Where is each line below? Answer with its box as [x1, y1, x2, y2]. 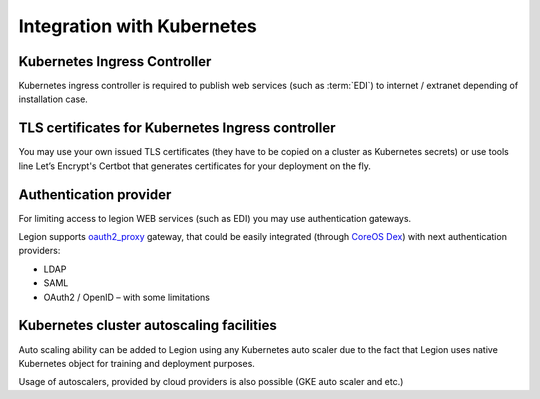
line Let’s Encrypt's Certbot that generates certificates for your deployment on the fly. [18, 160, 372, 172]
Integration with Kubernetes [18, 15, 257, 37]
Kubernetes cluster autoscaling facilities [18, 317, 277, 334]
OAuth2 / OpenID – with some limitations [43, 291, 210, 303]
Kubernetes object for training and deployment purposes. [18, 357, 255, 369]
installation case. [18, 93, 89, 105]
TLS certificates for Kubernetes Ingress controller [18, 120, 336, 137]
